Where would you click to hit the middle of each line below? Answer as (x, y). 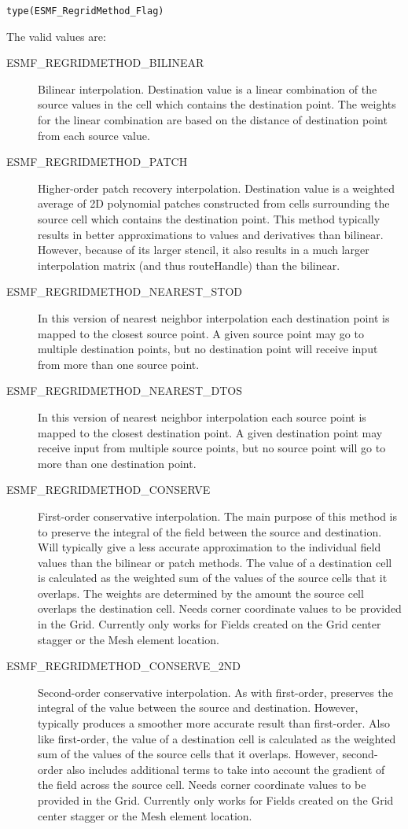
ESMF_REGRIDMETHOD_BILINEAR (105, 63)
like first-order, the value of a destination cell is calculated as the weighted (217, 738)
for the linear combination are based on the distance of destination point (213, 120)
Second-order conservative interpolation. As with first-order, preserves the (215, 692)
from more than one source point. (119, 364)
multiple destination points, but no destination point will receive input (208, 349)
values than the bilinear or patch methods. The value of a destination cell (215, 562)
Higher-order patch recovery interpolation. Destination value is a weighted (217, 188)
